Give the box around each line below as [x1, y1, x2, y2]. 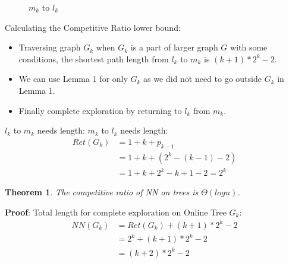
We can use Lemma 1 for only [18, 72, 128, 85]
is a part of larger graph [130, 41, 218, 53]
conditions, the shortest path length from [18, 52, 169, 65]
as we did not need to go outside [143, 72, 262, 85]
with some [230, 41, 268, 53]
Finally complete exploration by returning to [18, 104, 182, 116]
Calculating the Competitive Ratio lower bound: [5, 21, 181, 33]
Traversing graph [18, 41, 81, 53]
